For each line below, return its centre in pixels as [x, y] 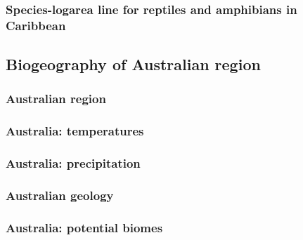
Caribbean [36, 25]
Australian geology [60, 195]
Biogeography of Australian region [133, 64]
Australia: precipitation [73, 163]
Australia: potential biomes [84, 227]
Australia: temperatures [75, 131]
